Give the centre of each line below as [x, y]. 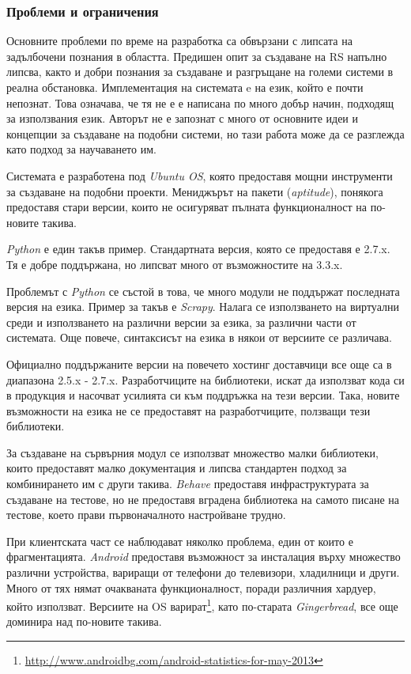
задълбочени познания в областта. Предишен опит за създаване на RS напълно [197, 56]
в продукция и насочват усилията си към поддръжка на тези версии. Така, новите [203, 395]
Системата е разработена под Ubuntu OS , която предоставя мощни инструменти [200, 175]
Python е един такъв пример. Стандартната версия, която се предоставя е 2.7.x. [198, 249]
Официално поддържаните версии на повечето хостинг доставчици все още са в [199, 364]
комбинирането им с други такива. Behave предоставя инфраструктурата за [188, 484]
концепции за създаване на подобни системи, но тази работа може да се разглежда [205, 133]
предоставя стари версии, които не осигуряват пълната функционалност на [187, 207]
